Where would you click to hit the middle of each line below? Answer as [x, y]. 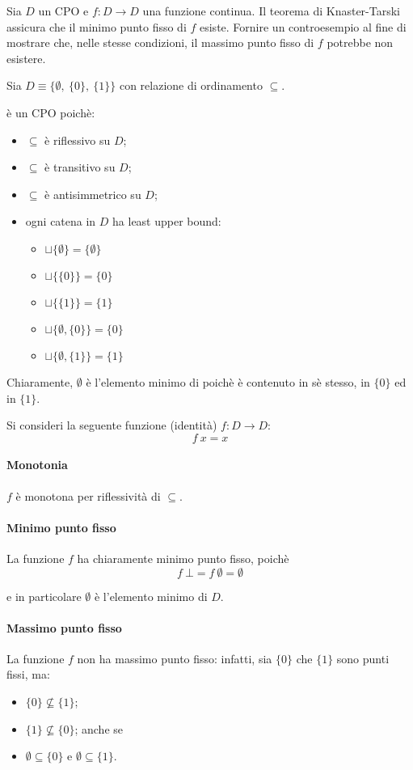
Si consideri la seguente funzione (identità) [112, 425]
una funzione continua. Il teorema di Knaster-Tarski [272, 11]
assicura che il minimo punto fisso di [97, 26]
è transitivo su [80, 167]
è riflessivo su [78, 140]
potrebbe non [360, 42]
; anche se [99, 728]
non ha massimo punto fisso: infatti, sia [175, 658]
